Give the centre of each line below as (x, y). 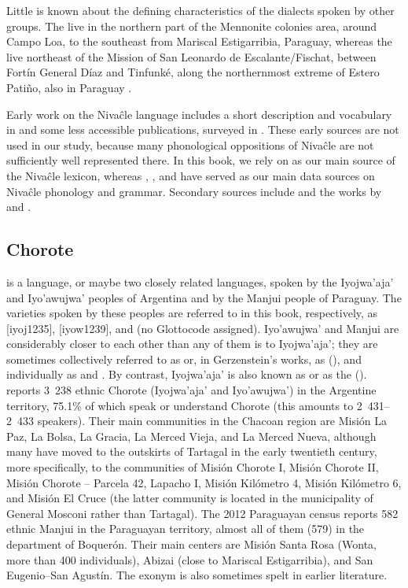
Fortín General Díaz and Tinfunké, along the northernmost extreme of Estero (193, 72)
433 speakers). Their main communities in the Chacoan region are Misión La (202, 421)
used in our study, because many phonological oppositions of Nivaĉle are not (190, 144)
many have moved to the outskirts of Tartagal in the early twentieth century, (192, 451)
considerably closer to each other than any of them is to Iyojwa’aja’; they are (192, 344)
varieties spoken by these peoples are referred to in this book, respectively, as (192, 313)
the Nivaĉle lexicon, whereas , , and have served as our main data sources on (191, 175)
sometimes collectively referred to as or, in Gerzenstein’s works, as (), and (184, 359)
